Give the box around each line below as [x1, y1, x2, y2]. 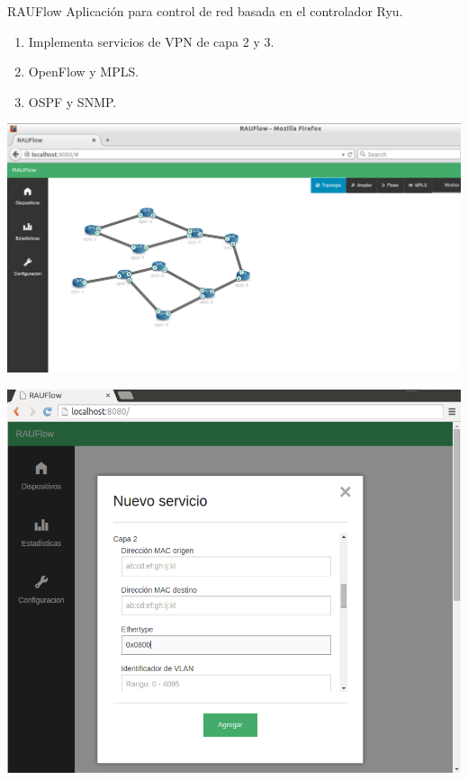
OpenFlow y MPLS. [28, 62, 139, 81]
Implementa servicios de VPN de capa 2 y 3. [28, 31, 274, 50]
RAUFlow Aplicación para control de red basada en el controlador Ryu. [7, 2, 403, 20]
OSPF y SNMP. [28, 92, 117, 111]
